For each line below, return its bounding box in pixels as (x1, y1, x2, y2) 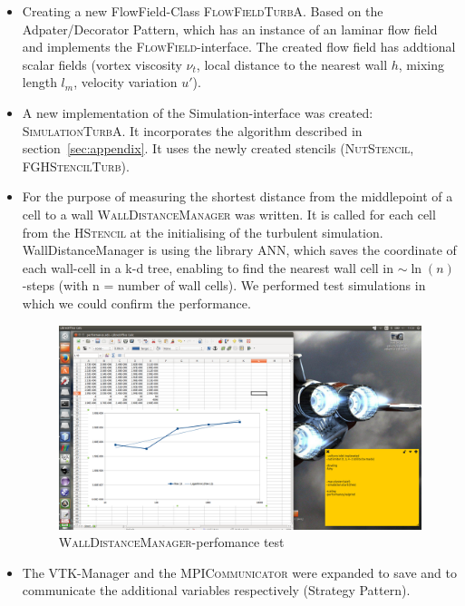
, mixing (398, 54, 444, 73)
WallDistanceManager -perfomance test (58, 533, 285, 552)
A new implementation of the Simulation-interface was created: (22, 103, 373, 122)
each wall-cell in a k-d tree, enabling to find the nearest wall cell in (22, 258, 394, 277)
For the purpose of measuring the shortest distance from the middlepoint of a (22, 187, 453, 206)
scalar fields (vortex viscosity (22, 54, 182, 73)
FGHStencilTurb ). (22, 156, 130, 175)
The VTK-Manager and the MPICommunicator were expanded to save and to (22, 562, 457, 582)
